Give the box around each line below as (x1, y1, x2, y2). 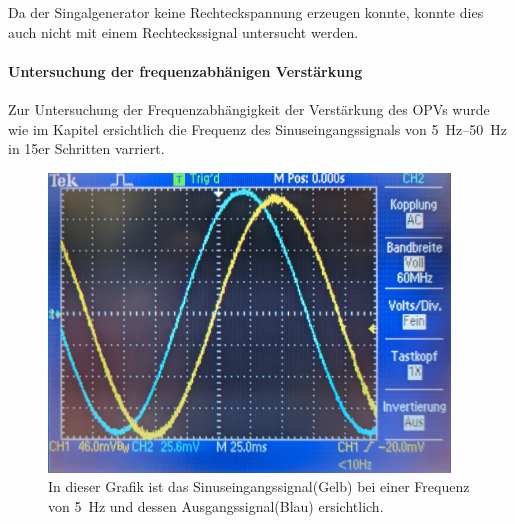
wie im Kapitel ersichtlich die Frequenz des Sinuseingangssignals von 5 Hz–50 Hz (8, 118, 507, 139)
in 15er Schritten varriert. (8, 138, 165, 159)
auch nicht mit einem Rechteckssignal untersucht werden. (8, 21, 359, 42)
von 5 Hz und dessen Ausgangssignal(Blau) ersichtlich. (48, 495, 384, 516)
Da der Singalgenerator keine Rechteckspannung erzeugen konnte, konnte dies (8, 2, 484, 22)
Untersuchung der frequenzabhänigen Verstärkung (8, 60, 363, 81)
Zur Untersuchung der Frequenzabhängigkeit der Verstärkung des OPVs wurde (8, 98, 490, 119)
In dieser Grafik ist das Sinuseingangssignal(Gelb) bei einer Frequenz (48, 476, 470, 497)
